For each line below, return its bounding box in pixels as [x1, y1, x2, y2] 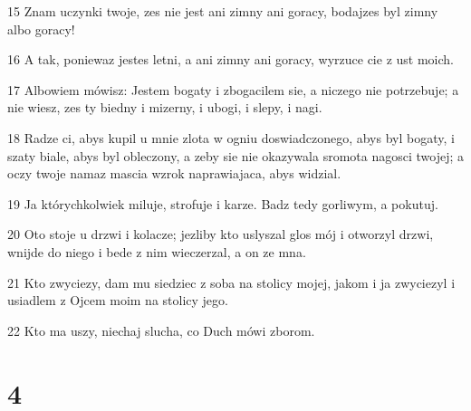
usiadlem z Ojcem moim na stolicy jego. [7, 291, 228, 310]
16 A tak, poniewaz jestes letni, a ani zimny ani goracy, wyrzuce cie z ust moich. [7, 50, 454, 69]
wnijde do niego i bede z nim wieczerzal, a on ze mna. [7, 242, 306, 261]
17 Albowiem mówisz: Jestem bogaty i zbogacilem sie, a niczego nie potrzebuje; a [7, 80, 459, 99]
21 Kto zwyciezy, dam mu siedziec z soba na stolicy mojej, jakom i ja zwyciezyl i [7, 272, 456, 292]
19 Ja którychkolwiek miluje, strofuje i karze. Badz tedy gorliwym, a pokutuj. [7, 194, 438, 213]
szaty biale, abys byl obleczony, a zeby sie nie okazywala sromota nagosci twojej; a [7, 146, 464, 165]
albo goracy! [7, 19, 75, 38]
